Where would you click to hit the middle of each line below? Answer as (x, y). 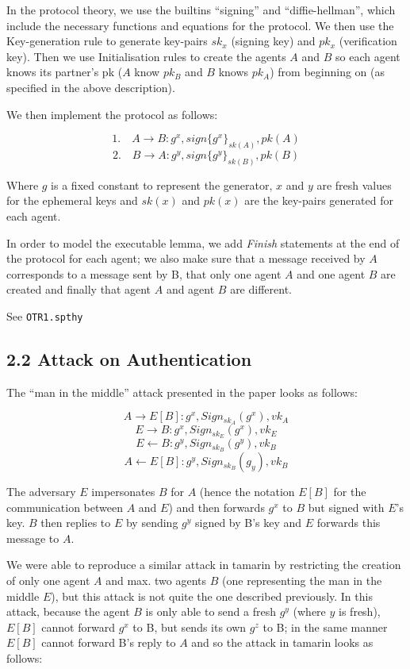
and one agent (331, 273)
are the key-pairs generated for (319, 200)
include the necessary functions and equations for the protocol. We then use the (200, 25)
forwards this (349, 523)
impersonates (123, 492)
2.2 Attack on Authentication (129, 359)
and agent (190, 289)
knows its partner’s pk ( (65, 72)
